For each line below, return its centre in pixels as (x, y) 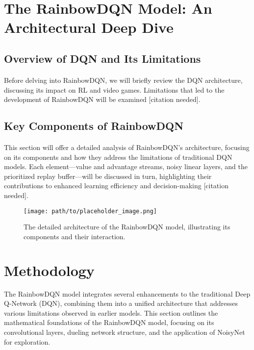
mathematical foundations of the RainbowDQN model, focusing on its (109, 322)
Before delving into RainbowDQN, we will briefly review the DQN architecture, (123, 80)
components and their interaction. (75, 236)
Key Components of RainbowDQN (94, 126)
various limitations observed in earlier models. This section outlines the (111, 312)
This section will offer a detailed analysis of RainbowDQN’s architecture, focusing (127, 147)
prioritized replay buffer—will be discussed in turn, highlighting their (108, 176)
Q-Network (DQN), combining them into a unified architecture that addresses (121, 303)
